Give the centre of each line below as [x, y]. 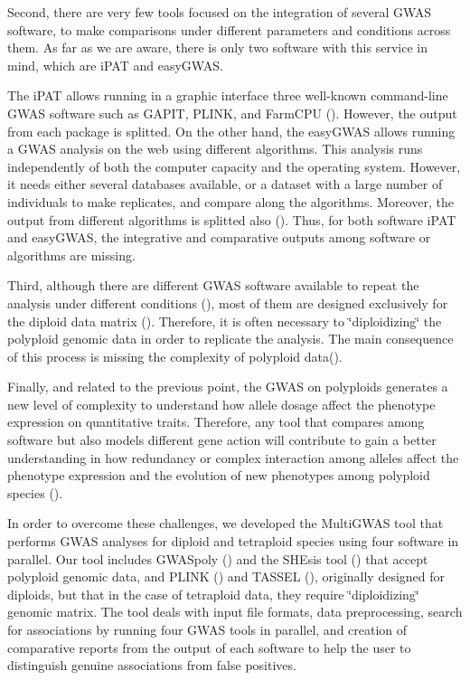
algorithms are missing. [71, 255]
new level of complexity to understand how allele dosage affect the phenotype [221, 404]
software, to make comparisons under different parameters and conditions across [229, 29]
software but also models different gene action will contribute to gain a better [222, 440]
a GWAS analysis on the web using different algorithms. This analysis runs [215, 149]
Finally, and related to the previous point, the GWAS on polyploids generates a [228, 387]
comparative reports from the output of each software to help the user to [209, 647]
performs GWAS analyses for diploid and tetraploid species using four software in [233, 541]
